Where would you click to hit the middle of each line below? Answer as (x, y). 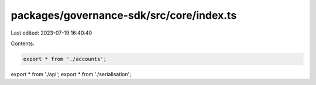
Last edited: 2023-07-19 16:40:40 (51, 33)
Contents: (23, 43)
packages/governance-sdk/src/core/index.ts (124, 15)
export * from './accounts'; (65, 59)
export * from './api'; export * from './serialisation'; (71, 74)
